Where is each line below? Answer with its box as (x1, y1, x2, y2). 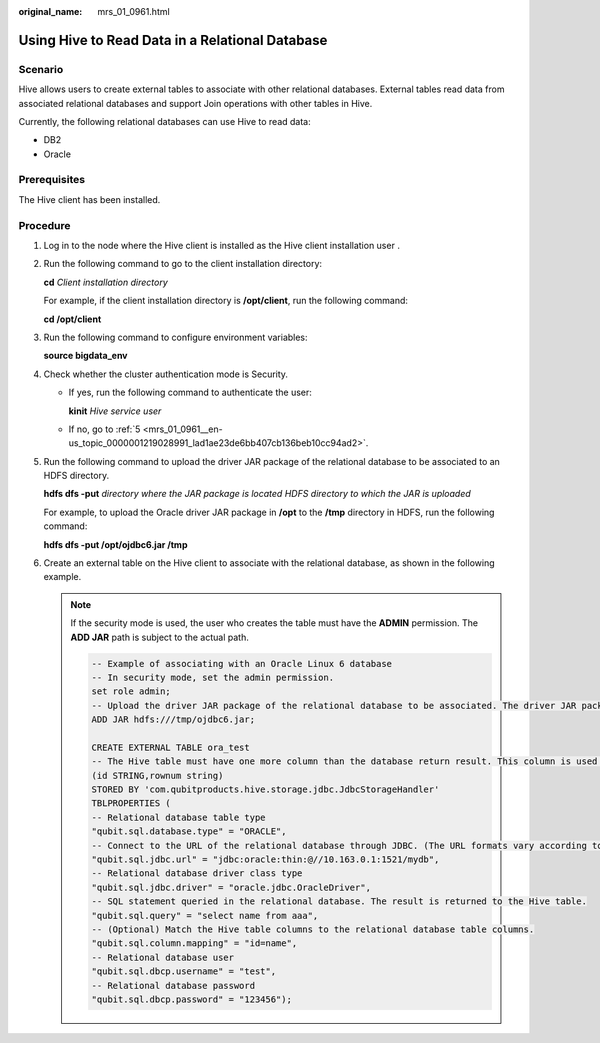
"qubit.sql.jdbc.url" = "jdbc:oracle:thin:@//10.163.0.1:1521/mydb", (91, 854, 440, 865)
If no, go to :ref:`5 (68, 423, 141, 435)
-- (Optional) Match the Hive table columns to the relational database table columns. (91, 924, 535, 935)
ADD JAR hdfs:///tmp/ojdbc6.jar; (91, 714, 255, 725)
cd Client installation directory (43, 276, 169, 288)
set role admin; (91, 686, 172, 697)
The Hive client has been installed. (18, 193, 161, 205)
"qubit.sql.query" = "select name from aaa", (91, 910, 319, 921)
